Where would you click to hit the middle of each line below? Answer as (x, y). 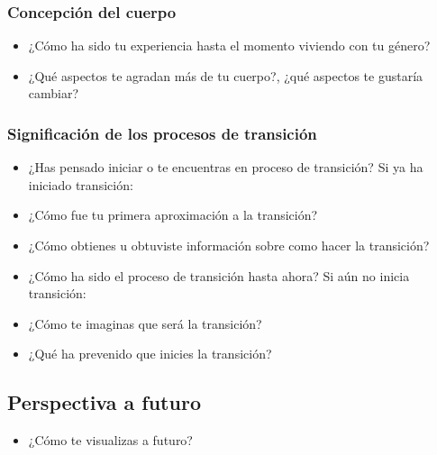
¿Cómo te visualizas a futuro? (110, 440)
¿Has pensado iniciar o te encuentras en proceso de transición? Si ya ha (226, 167)
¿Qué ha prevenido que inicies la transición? (150, 354)
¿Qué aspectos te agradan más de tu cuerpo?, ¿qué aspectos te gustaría (226, 75)
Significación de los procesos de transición (162, 133)
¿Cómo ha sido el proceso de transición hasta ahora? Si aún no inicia (219, 275)
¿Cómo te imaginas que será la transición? (145, 323)
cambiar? (54, 93)
